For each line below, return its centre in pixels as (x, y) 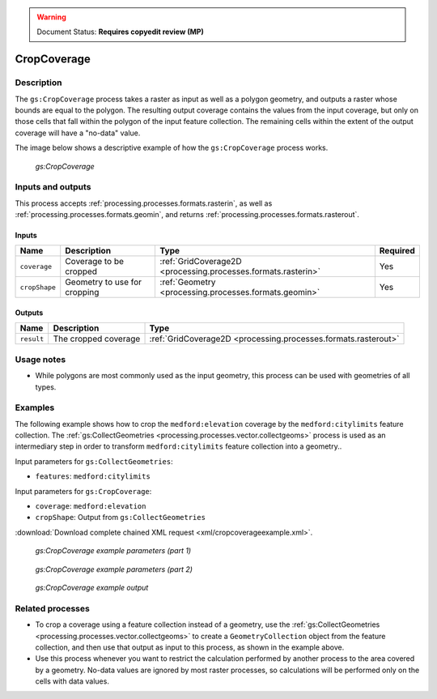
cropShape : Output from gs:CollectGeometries (121, 518)
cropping (82, 292)
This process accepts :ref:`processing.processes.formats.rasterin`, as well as (144, 203)
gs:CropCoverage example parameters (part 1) (113, 551)
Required (397, 251)
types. (46, 387)
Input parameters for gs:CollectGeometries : (94, 461)
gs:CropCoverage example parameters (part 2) (114, 569)
